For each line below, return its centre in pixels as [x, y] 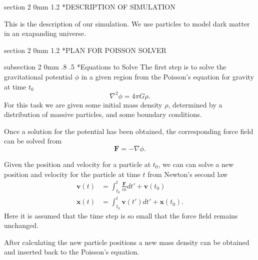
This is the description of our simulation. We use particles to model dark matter [127, 23]
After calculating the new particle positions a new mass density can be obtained [127, 242]
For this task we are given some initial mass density [83, 104]
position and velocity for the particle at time [72, 174]
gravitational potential [38, 76]
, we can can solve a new [196, 164]
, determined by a [195, 104]
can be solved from [33, 141]
